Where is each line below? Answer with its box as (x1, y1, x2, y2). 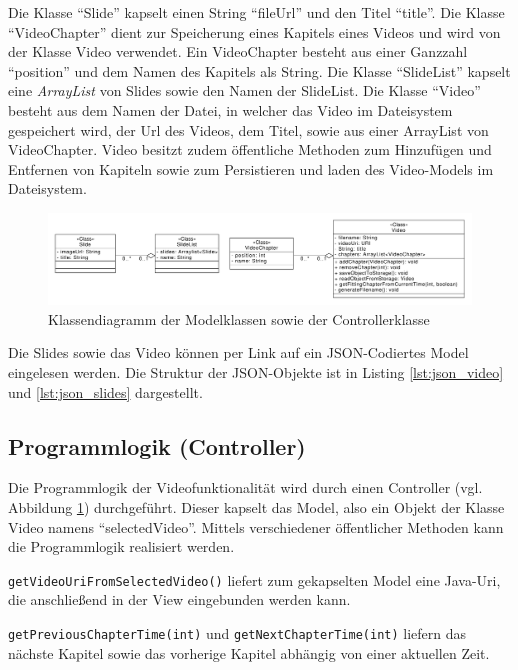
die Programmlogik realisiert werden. (8, 536, 235, 557)
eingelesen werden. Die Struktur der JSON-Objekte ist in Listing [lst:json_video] (8, 362, 504, 383)
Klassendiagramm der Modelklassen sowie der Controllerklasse (48, 308, 430, 329)
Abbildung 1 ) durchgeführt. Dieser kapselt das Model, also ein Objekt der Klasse (8, 497, 505, 518)
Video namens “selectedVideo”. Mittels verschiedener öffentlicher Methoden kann (8, 516, 504, 537)
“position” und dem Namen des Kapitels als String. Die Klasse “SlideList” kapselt (8, 60, 511, 81)
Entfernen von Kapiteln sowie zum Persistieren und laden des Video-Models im (8, 158, 494, 179)
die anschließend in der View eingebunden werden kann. (8, 589, 351, 610)
